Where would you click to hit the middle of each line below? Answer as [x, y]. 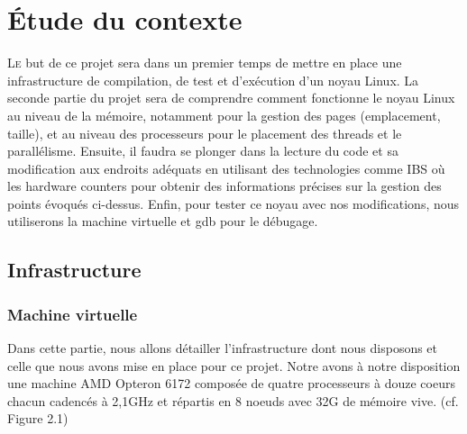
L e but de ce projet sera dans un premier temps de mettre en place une [205, 63]
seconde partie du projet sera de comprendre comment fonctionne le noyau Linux [231, 98]
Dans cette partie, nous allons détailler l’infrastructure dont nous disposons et [223, 348]
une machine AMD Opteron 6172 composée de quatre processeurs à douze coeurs [231, 383]
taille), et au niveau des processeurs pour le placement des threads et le [205, 133]
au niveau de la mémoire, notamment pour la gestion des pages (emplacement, [224, 115]
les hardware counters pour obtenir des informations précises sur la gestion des [224, 186]
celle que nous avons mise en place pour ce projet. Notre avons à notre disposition [234, 365]
